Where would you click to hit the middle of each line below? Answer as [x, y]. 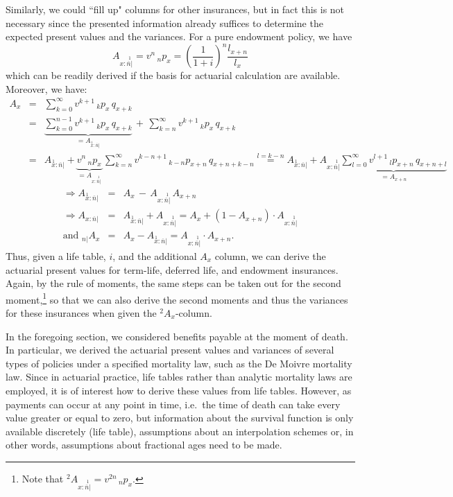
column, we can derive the [270, 255]
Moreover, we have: [46, 88]
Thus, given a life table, [56, 255]
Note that [43, 478]
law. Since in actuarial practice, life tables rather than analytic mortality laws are [179, 377]
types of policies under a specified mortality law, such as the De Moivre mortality [179, 363]
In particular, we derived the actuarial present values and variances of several [170, 350]
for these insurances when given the [81, 312]
